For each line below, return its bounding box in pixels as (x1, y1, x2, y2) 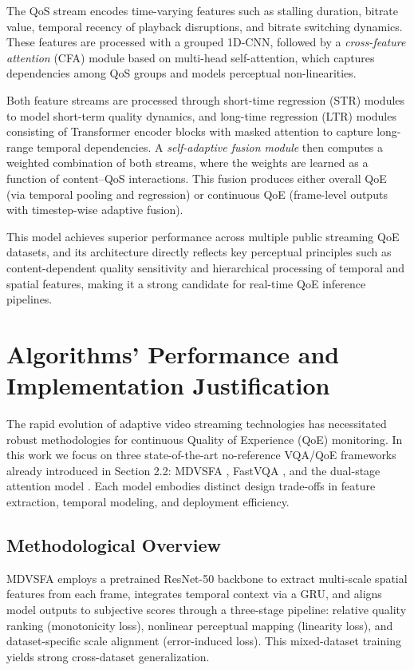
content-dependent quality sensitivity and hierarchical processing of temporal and (6, 259, 405, 276)
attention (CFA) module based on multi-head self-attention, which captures (6, 49, 375, 65)
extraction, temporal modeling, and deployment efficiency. (6, 493, 290, 509)
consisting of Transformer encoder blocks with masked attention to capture (6, 123, 373, 140)
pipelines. (6, 291, 53, 307)
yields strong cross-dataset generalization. (6, 648, 210, 664)
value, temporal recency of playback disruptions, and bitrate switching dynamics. (6, 18, 403, 34)
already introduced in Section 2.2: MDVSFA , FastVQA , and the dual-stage (6, 462, 380, 478)
